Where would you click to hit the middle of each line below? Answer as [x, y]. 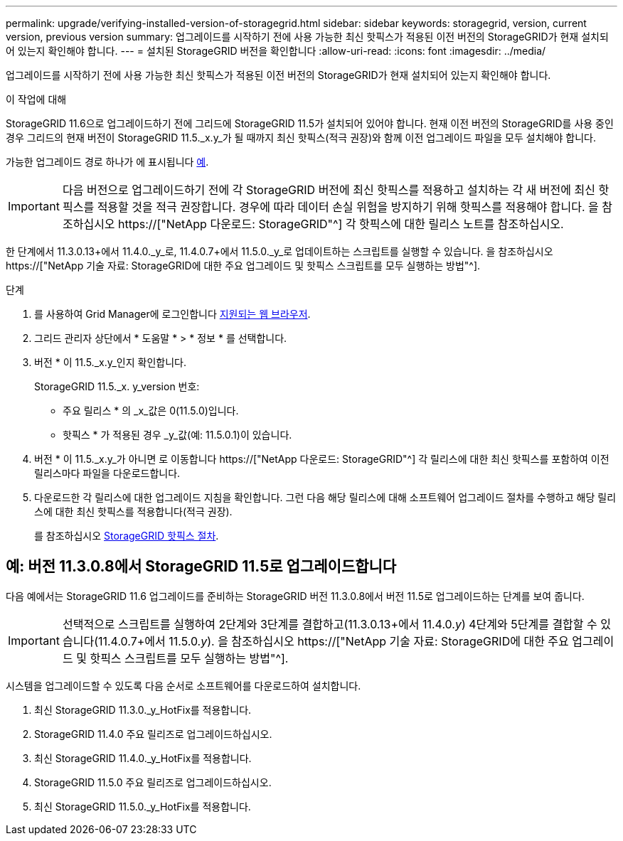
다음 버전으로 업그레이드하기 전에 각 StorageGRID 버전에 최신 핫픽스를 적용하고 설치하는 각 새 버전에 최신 [329, 190]
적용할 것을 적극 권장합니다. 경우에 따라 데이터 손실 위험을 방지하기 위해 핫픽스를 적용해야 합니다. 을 [348, 207]
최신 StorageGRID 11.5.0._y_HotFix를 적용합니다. [143, 806]
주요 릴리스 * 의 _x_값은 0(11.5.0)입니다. [151, 411]
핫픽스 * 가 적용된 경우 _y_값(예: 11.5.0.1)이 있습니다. [177, 435]
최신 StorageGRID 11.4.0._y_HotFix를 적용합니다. [143, 758]
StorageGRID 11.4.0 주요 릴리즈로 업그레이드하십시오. [153, 734]
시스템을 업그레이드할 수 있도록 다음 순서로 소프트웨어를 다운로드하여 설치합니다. [183, 685]
